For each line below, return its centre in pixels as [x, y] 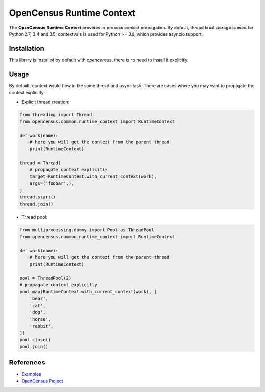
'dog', [38, 312]
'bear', [39, 299]
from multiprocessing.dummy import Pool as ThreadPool [87, 230]
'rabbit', [41, 326]
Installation [26, 48]
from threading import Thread [56, 115]
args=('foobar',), [52, 183]
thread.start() [38, 197]
